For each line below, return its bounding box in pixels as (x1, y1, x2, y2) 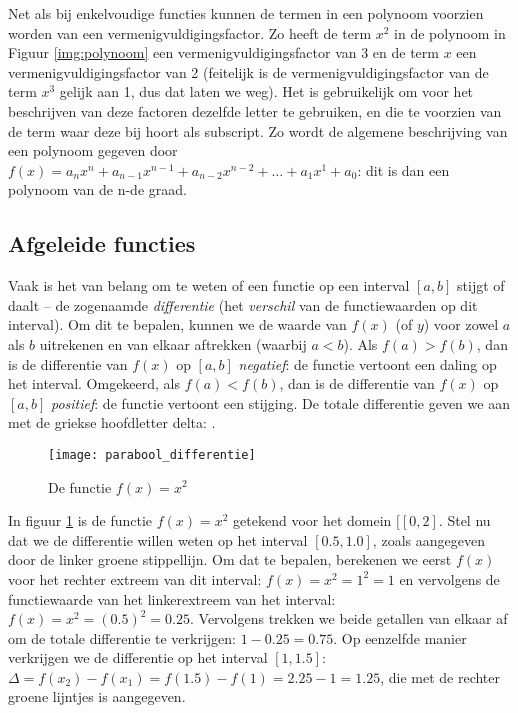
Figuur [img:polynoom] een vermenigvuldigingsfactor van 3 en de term (8, 42, 439, 63)
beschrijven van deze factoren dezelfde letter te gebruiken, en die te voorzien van (8, 100, 502, 121)
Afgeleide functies (8, 228, 196, 259)
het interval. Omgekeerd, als (8, 373, 181, 394)
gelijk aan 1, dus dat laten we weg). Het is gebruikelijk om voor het (59, 81, 474, 102)
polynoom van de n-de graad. (8, 179, 187, 200)
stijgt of (457, 275, 505, 296)
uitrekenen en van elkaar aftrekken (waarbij (39, 333, 307, 354)
